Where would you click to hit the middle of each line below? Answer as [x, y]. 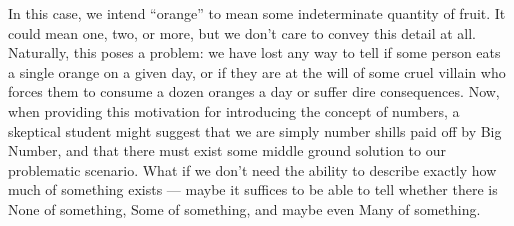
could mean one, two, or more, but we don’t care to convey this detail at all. [242, 32]
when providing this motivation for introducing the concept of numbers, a [234, 110]
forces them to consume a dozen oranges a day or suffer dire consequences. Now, [254, 91]
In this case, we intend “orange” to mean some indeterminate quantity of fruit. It [257, 13]
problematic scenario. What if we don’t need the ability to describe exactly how [252, 169]
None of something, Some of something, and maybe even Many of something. [244, 208]
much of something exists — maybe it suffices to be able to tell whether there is [253, 189]
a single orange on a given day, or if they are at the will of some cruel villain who [257, 71]
